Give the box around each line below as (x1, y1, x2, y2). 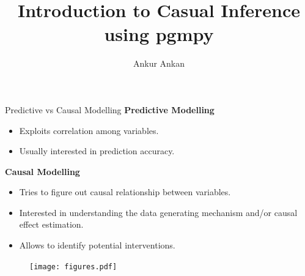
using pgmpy (104, 21, 214, 47)
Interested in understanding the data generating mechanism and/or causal (19, 206, 298, 218)
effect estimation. (19, 218, 84, 231)
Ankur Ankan (133, 57, 185, 70)
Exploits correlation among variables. (19, 124, 159, 136)
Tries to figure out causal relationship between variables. (19, 185, 231, 198)
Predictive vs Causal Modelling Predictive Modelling (5, 103, 215, 116)
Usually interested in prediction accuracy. (19, 144, 175, 157)
